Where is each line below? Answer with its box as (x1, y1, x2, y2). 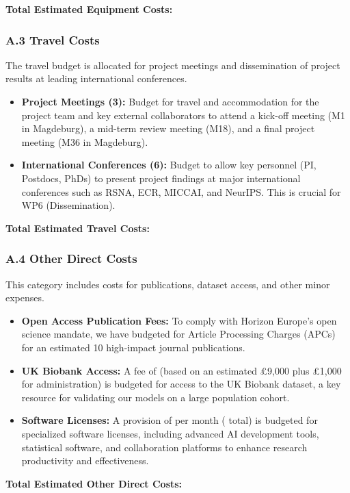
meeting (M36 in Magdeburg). (21, 134, 148, 149)
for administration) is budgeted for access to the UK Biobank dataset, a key (21, 377, 341, 391)
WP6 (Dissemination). (21, 198, 116, 212)
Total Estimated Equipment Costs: (5, 2, 173, 16)
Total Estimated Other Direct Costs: (5, 476, 183, 490)
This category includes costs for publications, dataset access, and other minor (5, 277, 330, 291)
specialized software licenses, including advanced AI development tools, (21, 426, 319, 440)
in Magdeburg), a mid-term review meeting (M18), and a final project (21, 121, 315, 136)
